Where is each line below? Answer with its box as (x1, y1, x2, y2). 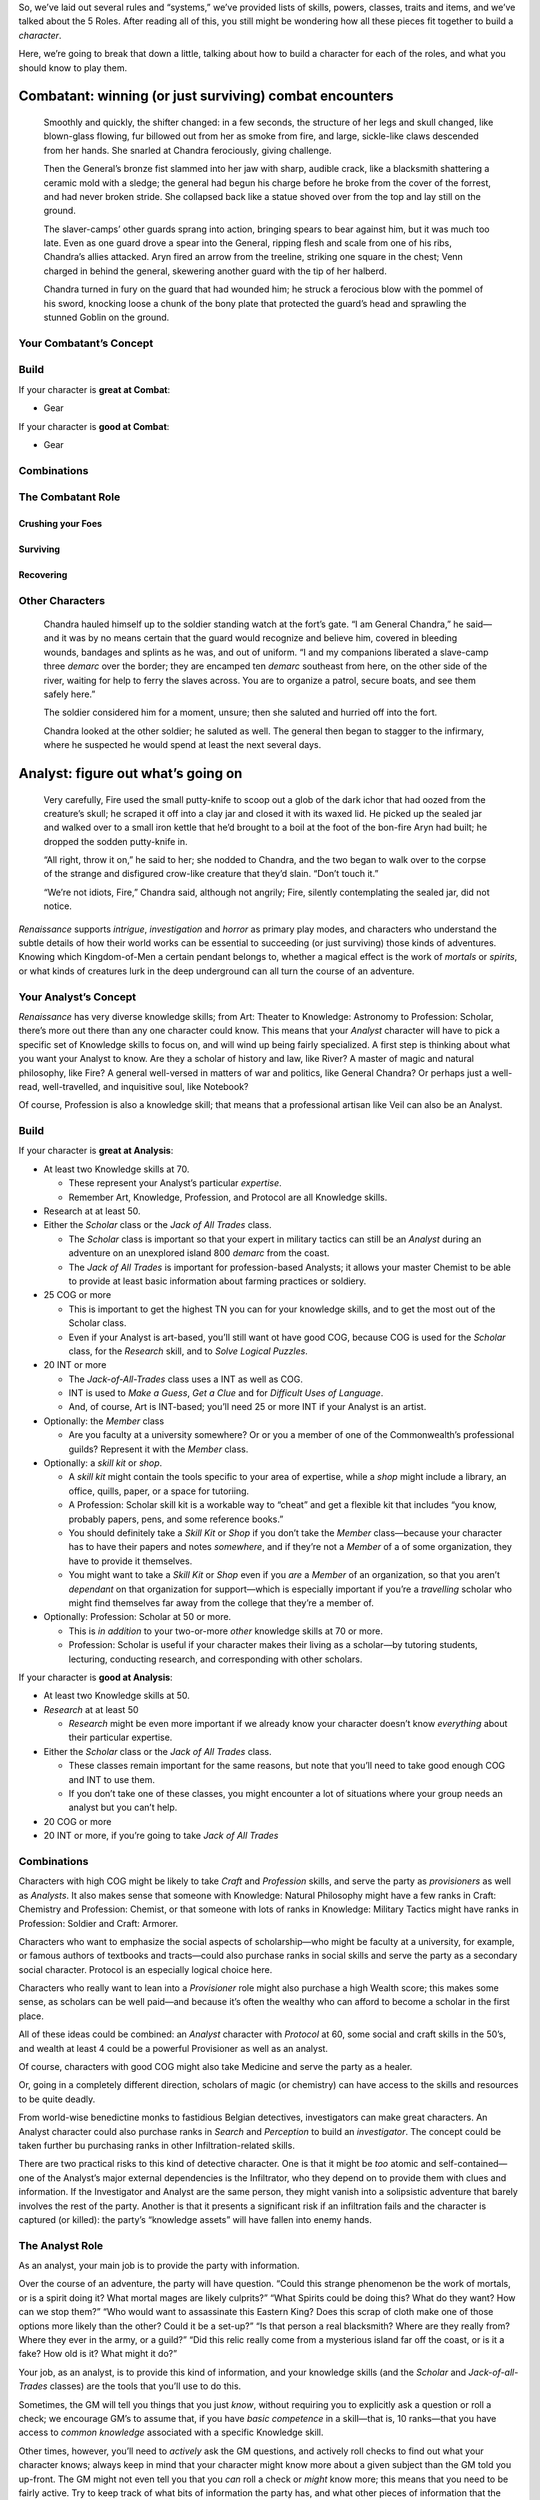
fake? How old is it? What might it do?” (18, 2348, 178, 2360)
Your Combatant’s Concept (18, 336, 154, 350)
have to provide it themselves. (68, 1555, 193, 1567)
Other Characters (18, 593, 105, 607)
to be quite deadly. (18, 2093, 96, 2105)
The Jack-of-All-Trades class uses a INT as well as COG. (68, 1373, 304, 1385)
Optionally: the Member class (43, 1415, 165, 1427)
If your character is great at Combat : (18, 383, 170, 395)
